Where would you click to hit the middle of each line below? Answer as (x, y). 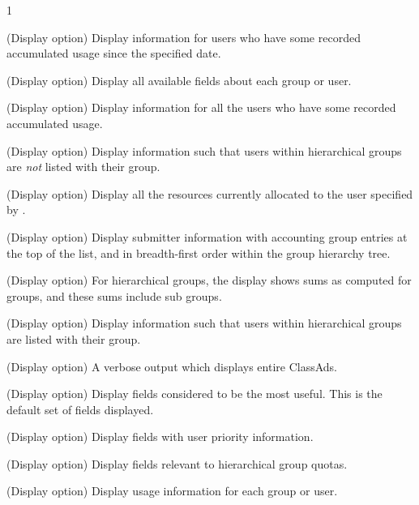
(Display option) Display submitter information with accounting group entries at (207, 236)
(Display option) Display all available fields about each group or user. (179, 80)
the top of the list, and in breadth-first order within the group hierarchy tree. (199, 252)
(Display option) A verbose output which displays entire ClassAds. (172, 366)
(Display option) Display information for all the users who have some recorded (201, 107)
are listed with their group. (74, 338)
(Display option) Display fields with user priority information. (160, 437)
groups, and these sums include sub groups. (114, 295)
